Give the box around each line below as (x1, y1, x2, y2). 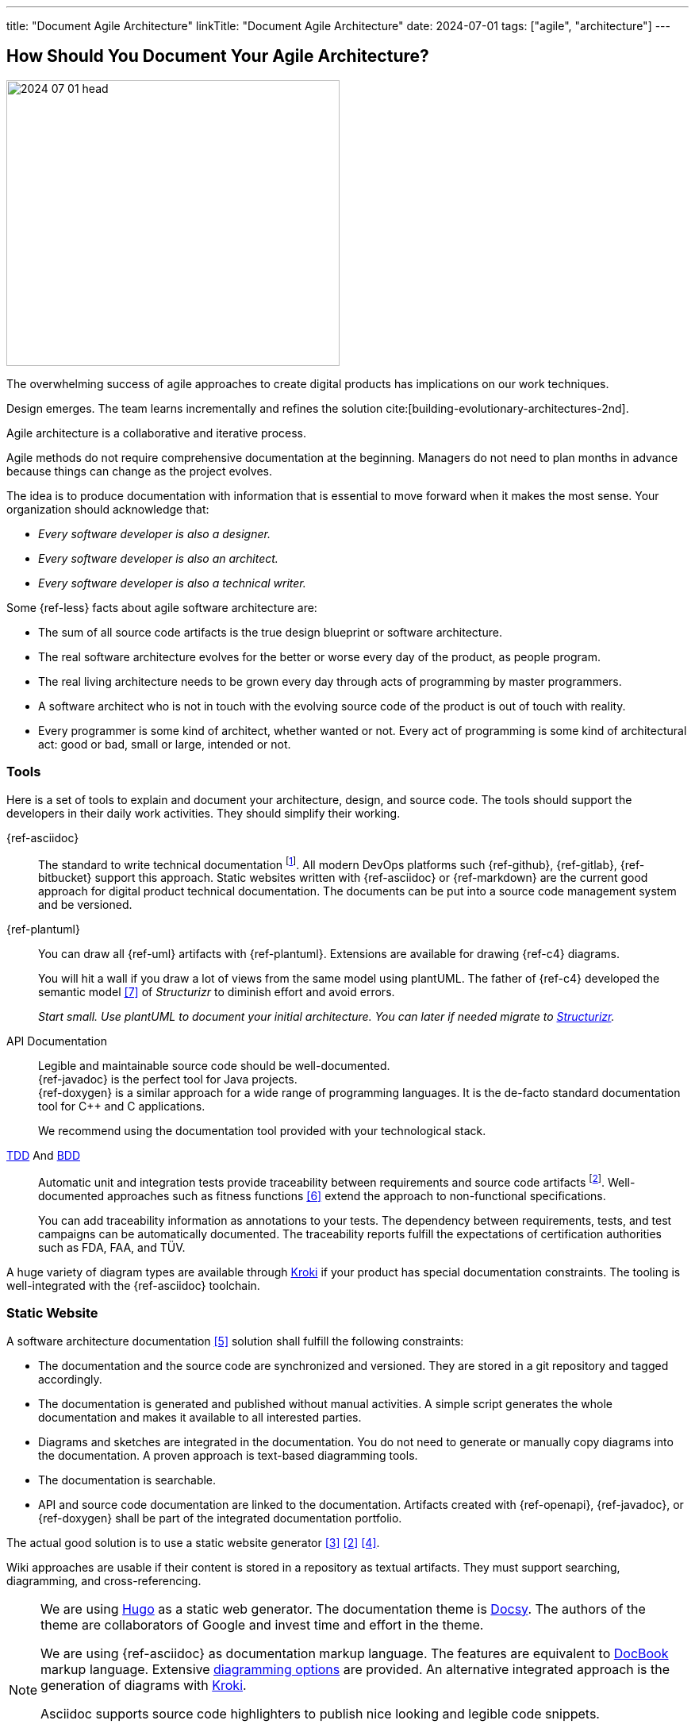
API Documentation (6, 1034, 107, 1049)
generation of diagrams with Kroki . (40, 1676, 247, 1693)
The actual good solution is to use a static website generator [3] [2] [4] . (6, 1535, 380, 1549)
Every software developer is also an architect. (38, 551, 278, 565)
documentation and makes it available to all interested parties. (38, 1410, 362, 1424)
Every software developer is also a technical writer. (38, 575, 306, 590)
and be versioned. (38, 898, 132, 912)
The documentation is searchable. (38, 1472, 217, 1487)
